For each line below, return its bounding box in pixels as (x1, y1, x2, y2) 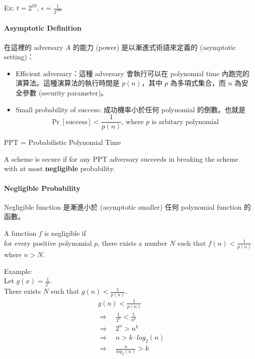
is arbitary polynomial (152, 118, 219, 126)
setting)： (4, 51, 34, 62)
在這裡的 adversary (4, 42, 63, 52)
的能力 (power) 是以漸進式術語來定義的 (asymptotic (73, 42, 236, 52)
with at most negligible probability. (4, 163, 115, 174)
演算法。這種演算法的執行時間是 (15, 78, 120, 88)
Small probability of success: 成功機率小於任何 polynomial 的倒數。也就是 (15, 104, 246, 114)
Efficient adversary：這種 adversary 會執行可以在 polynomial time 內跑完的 (15, 68, 250, 78)
